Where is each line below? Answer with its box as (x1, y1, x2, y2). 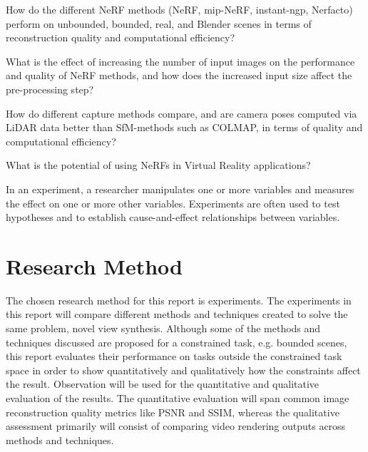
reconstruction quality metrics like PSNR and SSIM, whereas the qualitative (6, 404, 339, 419)
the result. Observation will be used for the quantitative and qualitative (6, 376, 320, 391)
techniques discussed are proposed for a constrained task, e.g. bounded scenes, (6, 334, 347, 349)
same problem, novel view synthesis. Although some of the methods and (6, 321, 321, 336)
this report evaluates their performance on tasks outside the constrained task (6, 349, 342, 364)
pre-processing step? (6, 81, 94, 96)
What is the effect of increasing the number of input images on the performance (6, 53, 355, 68)
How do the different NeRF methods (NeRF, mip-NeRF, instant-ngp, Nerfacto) (6, 2, 353, 16)
